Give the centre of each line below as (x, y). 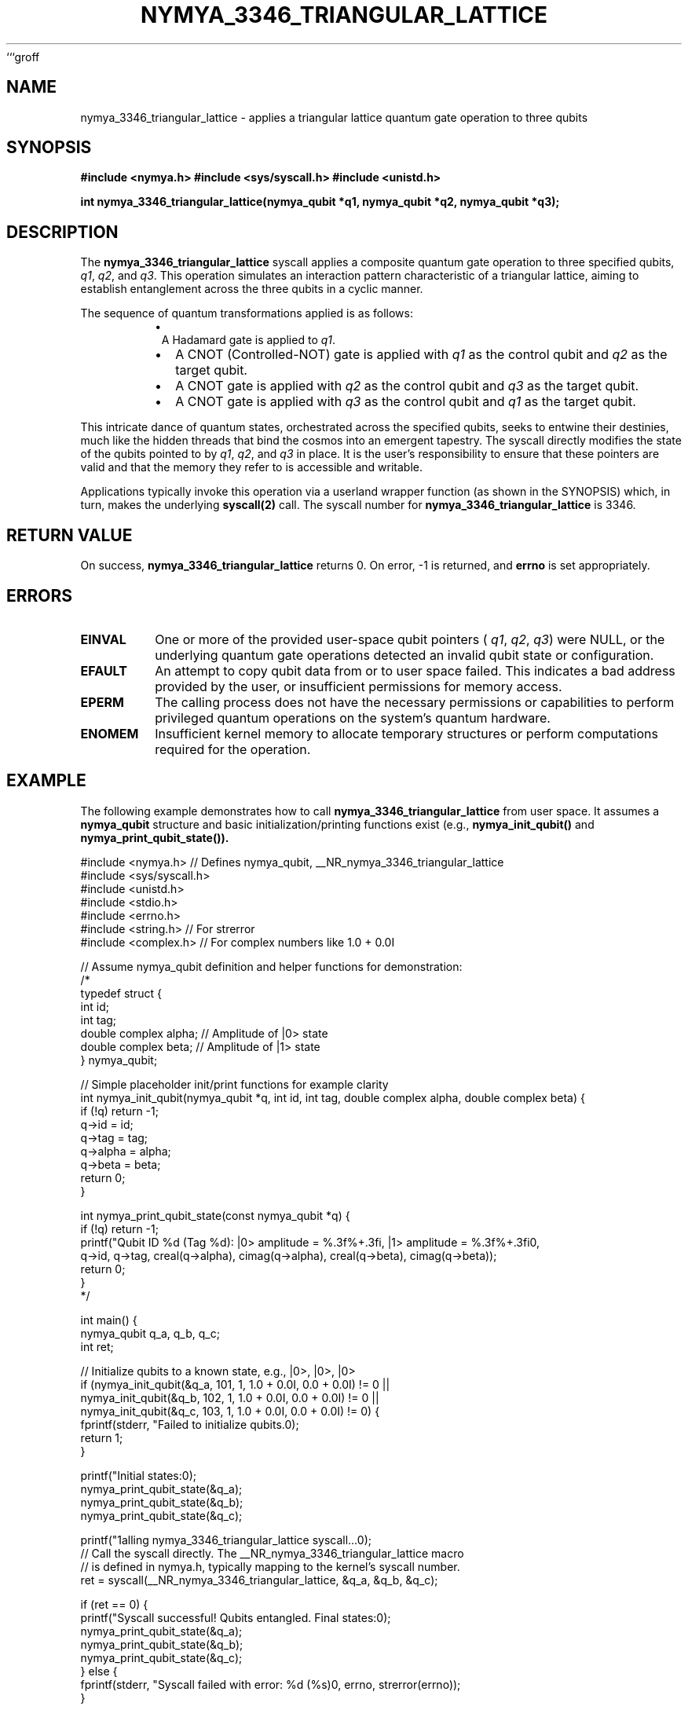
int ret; (97, 1346)
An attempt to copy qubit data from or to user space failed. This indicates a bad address (415, 670)
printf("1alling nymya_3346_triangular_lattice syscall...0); (226, 1540)
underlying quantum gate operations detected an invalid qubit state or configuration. (404, 655)
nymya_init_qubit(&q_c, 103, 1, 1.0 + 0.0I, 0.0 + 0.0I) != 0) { (230, 1411)
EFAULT (104, 670)
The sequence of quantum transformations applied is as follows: (247, 313)
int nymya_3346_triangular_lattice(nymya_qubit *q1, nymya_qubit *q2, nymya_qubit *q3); (320, 202)
